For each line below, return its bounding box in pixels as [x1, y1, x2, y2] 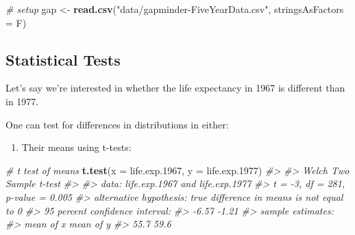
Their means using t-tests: [21, 140, 132, 154]
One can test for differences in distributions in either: [5, 117, 229, 131]
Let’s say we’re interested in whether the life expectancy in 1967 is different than [5, 81, 345, 95]
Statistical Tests [5, 49, 121, 70]
